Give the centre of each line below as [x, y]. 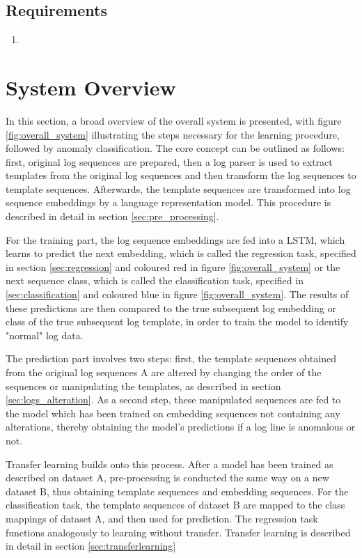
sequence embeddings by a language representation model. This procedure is [168, 202]
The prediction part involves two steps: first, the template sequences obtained [171, 358]
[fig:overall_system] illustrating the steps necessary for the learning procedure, [173, 134]
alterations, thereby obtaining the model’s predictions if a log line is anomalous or [181, 427]
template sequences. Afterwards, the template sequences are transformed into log [178, 188]
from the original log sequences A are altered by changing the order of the [164, 372]
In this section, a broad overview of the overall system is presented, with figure [174, 120]
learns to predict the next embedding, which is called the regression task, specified [181, 253]
